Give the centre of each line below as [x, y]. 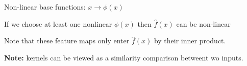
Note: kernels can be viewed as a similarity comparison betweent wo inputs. [124, 57]
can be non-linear [203, 23]
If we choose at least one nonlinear [58, 23]
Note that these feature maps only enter [67, 41]
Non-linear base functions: [45, 7]
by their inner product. [190, 41]
